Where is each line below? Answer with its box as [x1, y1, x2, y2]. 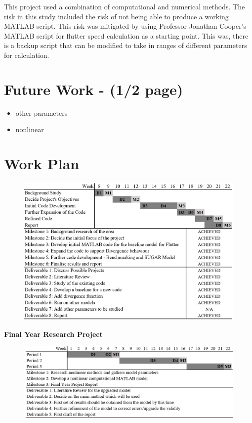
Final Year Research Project [4, 329, 103, 339]
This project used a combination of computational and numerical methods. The [4, 1, 245, 11]
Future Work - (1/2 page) [4, 79, 183, 99]
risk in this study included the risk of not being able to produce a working [4, 11, 229, 21]
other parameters [15, 107, 68, 118]
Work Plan [4, 153, 80, 174]
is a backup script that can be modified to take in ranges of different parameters [4, 40, 247, 50]
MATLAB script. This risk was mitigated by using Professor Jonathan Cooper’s [4, 21, 247, 31]
